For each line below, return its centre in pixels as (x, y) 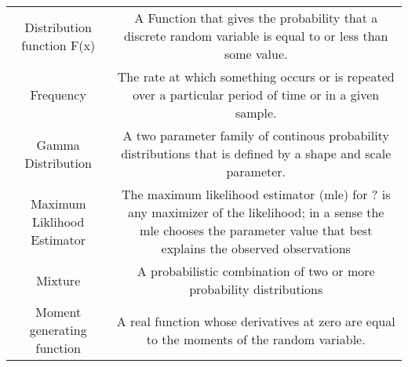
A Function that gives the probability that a (256, 18)
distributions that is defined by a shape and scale (256, 153)
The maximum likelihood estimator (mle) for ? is (256, 194)
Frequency (58, 94)
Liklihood (58, 221)
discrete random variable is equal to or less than (256, 36)
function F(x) (58, 45)
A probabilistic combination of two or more (256, 271)
